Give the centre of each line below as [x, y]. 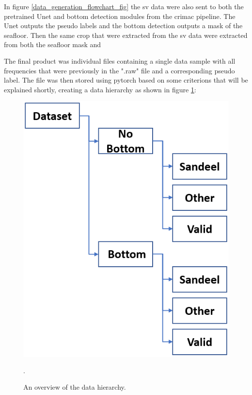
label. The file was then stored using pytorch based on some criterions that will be [126, 80]
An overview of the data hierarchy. [75, 386]
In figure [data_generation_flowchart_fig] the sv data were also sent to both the [124, 6]
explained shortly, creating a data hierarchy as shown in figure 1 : [100, 89]
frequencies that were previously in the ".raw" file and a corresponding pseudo [119, 70]
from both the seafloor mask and [53, 44]
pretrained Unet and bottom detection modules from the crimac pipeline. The [120, 16]
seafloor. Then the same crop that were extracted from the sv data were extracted [126, 35]
